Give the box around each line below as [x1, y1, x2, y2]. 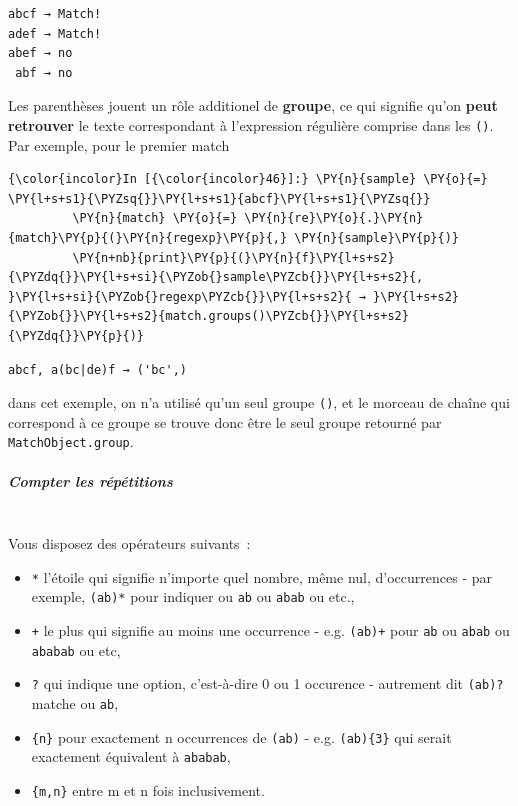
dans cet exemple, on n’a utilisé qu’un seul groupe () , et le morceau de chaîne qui [8, 392, 510, 413]
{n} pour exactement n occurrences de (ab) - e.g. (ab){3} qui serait [31, 726, 452, 747]
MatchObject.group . [8, 431, 134, 452]
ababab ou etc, [31, 639, 121, 660]
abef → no [8, 46, 73, 61]
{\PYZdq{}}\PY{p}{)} [8, 328, 145, 343]
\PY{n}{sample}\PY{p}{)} [294, 231, 460, 245]
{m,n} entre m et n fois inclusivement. [31, 780, 265, 801]
